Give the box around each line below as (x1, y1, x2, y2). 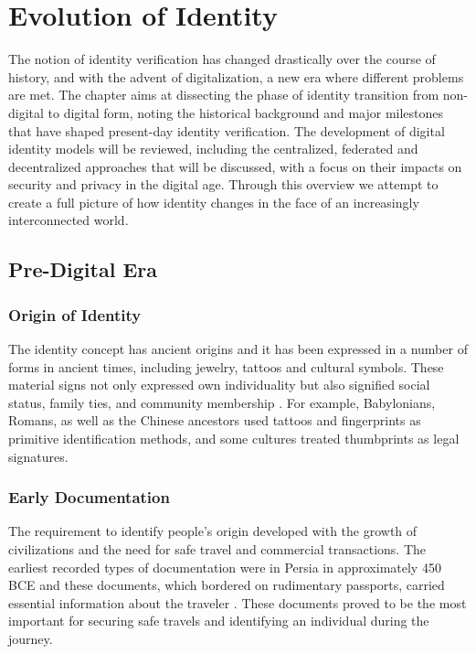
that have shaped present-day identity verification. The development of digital (8, 121, 445, 140)
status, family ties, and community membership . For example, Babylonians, (8, 392, 436, 412)
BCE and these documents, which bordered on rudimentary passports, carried (8, 575, 445, 595)
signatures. (8, 446, 69, 466)
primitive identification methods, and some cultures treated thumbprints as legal (8, 429, 460, 448)
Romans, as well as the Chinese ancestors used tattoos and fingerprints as (8, 411, 421, 430)
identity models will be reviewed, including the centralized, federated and (8, 139, 418, 158)
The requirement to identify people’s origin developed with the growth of (8, 521, 418, 541)
